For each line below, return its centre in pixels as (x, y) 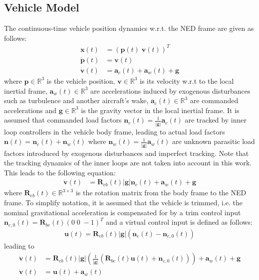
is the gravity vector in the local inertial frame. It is (160, 110)
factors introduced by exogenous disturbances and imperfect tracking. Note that (127, 153)
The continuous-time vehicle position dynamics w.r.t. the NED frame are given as (129, 28)
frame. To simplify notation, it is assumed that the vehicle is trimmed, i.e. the (124, 202)
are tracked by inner (216, 120)
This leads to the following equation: (60, 172)
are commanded (214, 100)
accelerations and (30, 110)
